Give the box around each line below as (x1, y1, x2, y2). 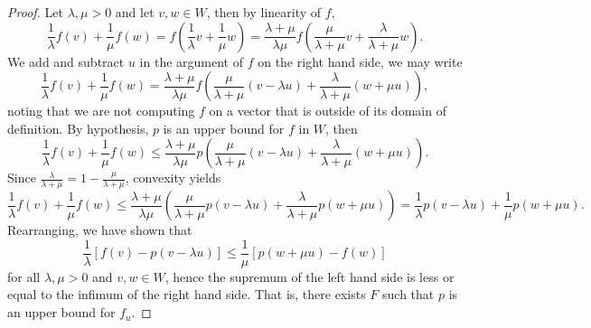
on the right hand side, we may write (258, 52, 463, 70)
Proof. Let (7, 3, 63, 21)
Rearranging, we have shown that (7, 220, 192, 239)
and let (115, 3, 155, 21)
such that (382, 285, 435, 304)
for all (7, 267, 41, 286)
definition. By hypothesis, (7, 118, 149, 137)
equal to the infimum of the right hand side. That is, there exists (7, 285, 366, 304)
